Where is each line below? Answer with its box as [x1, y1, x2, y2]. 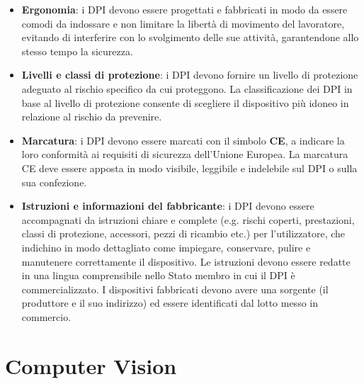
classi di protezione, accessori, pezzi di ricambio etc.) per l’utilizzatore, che [21, 226, 346, 241]
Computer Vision [5, 351, 177, 380]
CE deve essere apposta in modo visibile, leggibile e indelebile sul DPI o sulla [21, 160, 358, 175]
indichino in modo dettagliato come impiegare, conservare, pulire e [21, 239, 311, 254]
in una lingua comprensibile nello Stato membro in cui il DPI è [21, 268, 295, 283]
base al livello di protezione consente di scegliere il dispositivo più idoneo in [21, 95, 349, 110]
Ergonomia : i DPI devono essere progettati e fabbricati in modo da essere [21, 2, 348, 16]
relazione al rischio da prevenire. [21, 109, 162, 124]
